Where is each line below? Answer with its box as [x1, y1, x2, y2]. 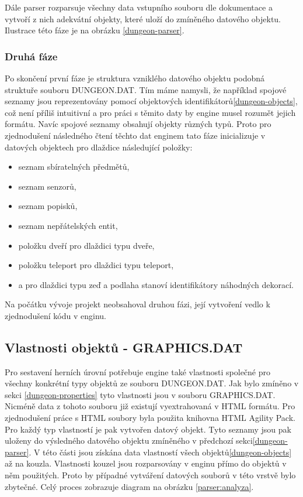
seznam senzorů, [18, 180, 76, 192]
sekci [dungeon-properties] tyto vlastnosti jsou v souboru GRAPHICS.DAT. [5, 388, 276, 400]
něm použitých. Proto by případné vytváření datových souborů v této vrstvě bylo [5, 469, 296, 481]
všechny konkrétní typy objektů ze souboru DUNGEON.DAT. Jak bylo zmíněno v [5, 377, 299, 389]
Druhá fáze [5, 49, 58, 63]
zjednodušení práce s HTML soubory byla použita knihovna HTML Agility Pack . [5, 412, 295, 424]
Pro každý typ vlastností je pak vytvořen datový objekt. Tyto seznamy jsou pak [5, 423, 291, 435]
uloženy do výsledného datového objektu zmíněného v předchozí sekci [5, 434, 253, 447]
